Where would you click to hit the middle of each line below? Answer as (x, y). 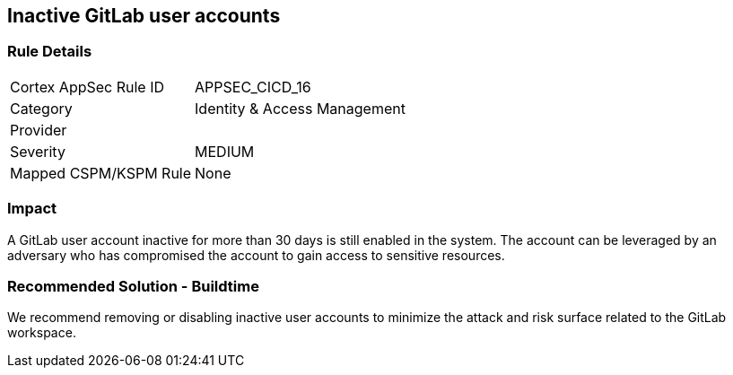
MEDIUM (225, 151)
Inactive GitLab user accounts (144, 16)
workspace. (42, 333)
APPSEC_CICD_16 (253, 87)
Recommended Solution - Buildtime (133, 286)
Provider (39, 130)
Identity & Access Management (300, 108)
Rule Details (50, 52)
